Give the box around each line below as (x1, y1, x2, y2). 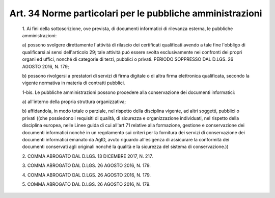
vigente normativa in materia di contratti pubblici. (22, 80, 125, 86)
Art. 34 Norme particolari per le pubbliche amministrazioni (9, 8, 262, 19)
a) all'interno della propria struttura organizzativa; (22, 98, 126, 105)
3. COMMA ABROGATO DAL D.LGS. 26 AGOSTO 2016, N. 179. (22, 162, 151, 168)
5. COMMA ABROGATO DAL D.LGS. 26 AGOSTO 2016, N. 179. (22, 181, 151, 187)
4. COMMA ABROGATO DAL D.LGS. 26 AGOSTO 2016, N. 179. (22, 171, 151, 178)
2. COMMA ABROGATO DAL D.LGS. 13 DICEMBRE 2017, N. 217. (22, 153, 153, 159)
